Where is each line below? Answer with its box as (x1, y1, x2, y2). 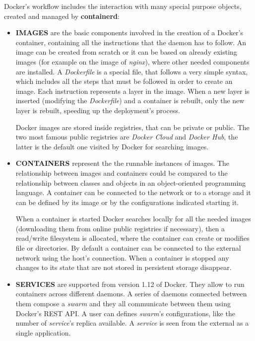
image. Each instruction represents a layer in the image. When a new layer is (15, 85, 250, 96)
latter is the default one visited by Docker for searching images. (15, 141, 209, 151)
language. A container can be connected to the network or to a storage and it (15, 187, 251, 198)
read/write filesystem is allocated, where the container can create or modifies (15, 233, 250, 243)
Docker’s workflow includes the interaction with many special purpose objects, (4, 1, 242, 11)
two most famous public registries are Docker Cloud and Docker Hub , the (15, 132, 238, 142)
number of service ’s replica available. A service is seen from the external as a (15, 318, 249, 328)
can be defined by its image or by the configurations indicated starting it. (15, 197, 239, 207)
